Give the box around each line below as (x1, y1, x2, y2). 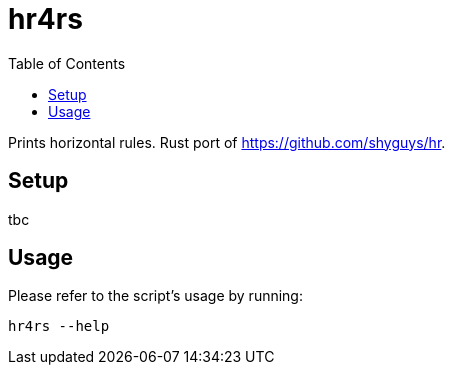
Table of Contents (8, 54, 126, 72)
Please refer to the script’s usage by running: (8, 287, 303, 305)
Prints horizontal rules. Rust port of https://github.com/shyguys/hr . (8, 133, 446, 151)
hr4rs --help (8, 318, 110, 335)
